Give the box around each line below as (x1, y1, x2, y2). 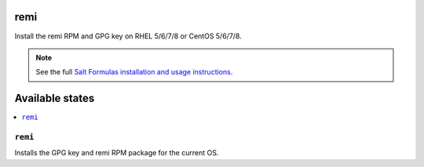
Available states (14, 92, 95, 105)
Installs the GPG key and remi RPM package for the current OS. (14, 148, 219, 158)
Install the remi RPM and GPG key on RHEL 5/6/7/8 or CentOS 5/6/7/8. (14, 31, 243, 41)
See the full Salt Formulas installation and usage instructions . (35, 67, 233, 77)
